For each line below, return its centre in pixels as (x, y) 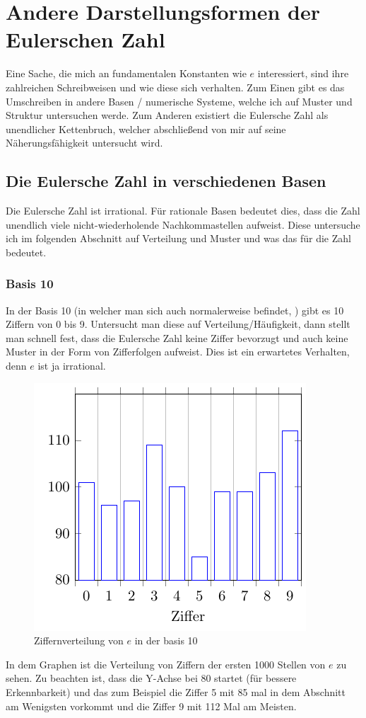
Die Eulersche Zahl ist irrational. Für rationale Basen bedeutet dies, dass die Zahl (183, 211)
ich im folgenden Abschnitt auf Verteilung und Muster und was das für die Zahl (178, 238)
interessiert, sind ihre (303, 73)
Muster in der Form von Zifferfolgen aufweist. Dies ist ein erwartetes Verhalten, (178, 352)
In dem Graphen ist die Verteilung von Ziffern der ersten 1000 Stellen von (166, 664)
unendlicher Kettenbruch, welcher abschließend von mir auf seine (146, 129)
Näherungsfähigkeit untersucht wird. (84, 143)
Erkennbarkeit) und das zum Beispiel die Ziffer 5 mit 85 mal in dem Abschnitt (176, 692)
